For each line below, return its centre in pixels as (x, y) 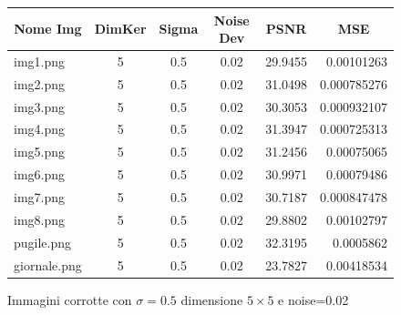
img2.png (40, 83)
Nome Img (48, 29)
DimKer (120, 29)
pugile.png (43, 242)
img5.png (40, 152)
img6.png (40, 174)
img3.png (40, 106)
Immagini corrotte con (70, 299)
